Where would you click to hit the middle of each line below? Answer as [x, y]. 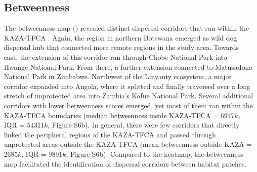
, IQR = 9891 [42, 153]
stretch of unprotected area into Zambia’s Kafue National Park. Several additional [128, 96]
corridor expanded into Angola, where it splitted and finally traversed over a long [127, 86]
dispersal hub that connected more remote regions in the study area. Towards [122, 47]
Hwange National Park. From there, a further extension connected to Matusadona [128, 66]
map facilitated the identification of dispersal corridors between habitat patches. [125, 163]
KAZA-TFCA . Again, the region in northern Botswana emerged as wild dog [121, 37]
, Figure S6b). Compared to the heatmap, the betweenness [154, 153]
